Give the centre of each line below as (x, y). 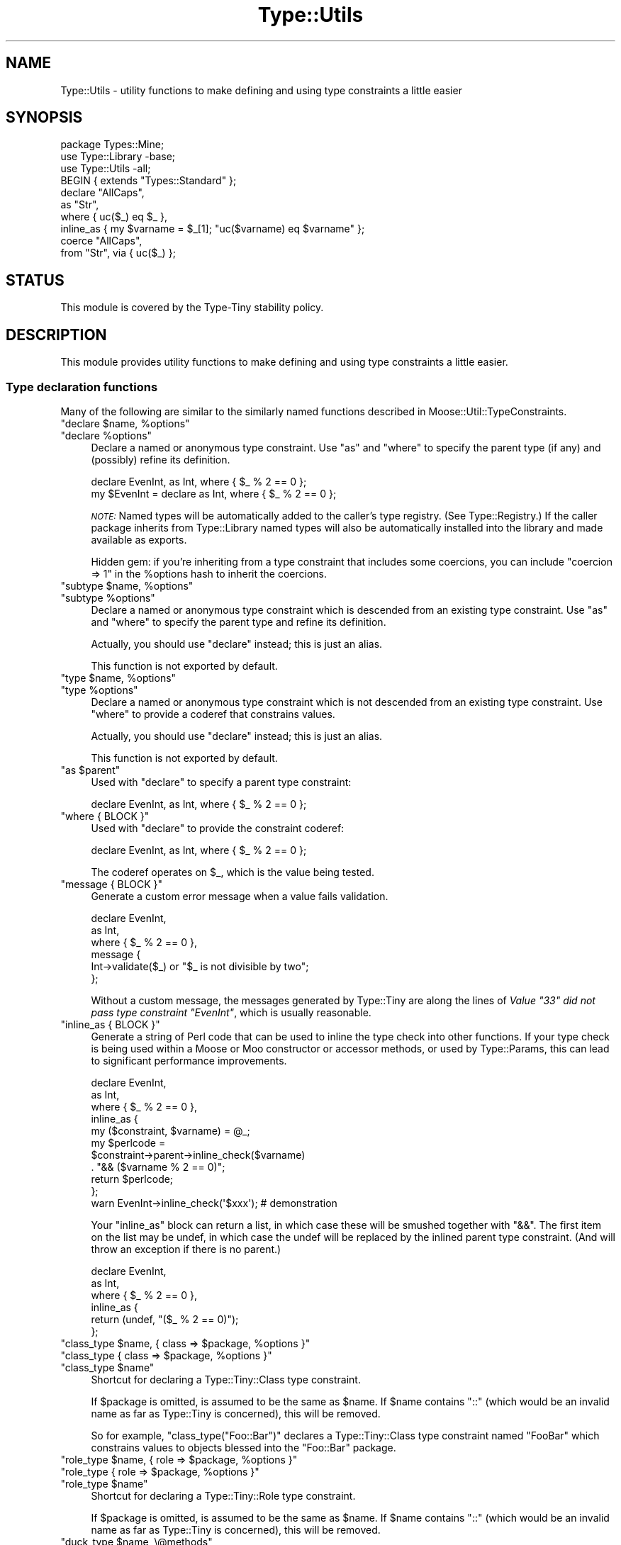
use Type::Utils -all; (106, 169)
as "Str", (80, 205)
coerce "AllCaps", (101, 241)
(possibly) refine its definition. (161, 459)
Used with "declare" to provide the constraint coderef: (218, 828)
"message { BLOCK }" (112, 884)
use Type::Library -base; (118, 157)
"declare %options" (106, 435)
